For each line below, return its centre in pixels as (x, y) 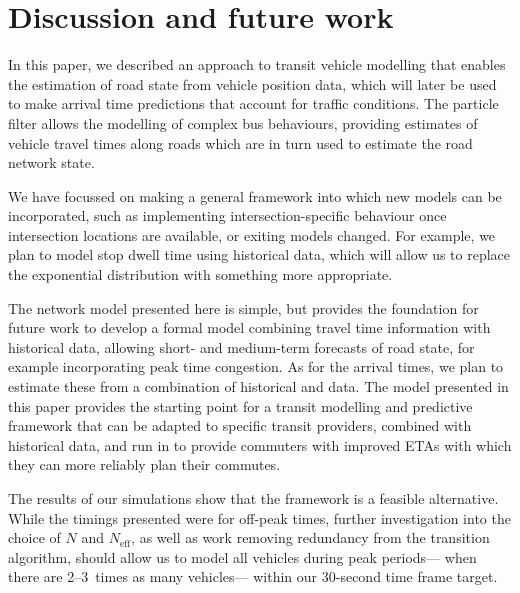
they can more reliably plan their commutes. (144, 464)
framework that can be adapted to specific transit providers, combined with (240, 425)
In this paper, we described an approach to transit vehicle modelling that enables (257, 64)
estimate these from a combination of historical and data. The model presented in (258, 386)
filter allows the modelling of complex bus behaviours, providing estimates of (243, 122)
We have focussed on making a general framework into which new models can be (255, 195)
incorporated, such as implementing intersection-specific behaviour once (227, 215)
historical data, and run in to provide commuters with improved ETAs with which (260, 444)
